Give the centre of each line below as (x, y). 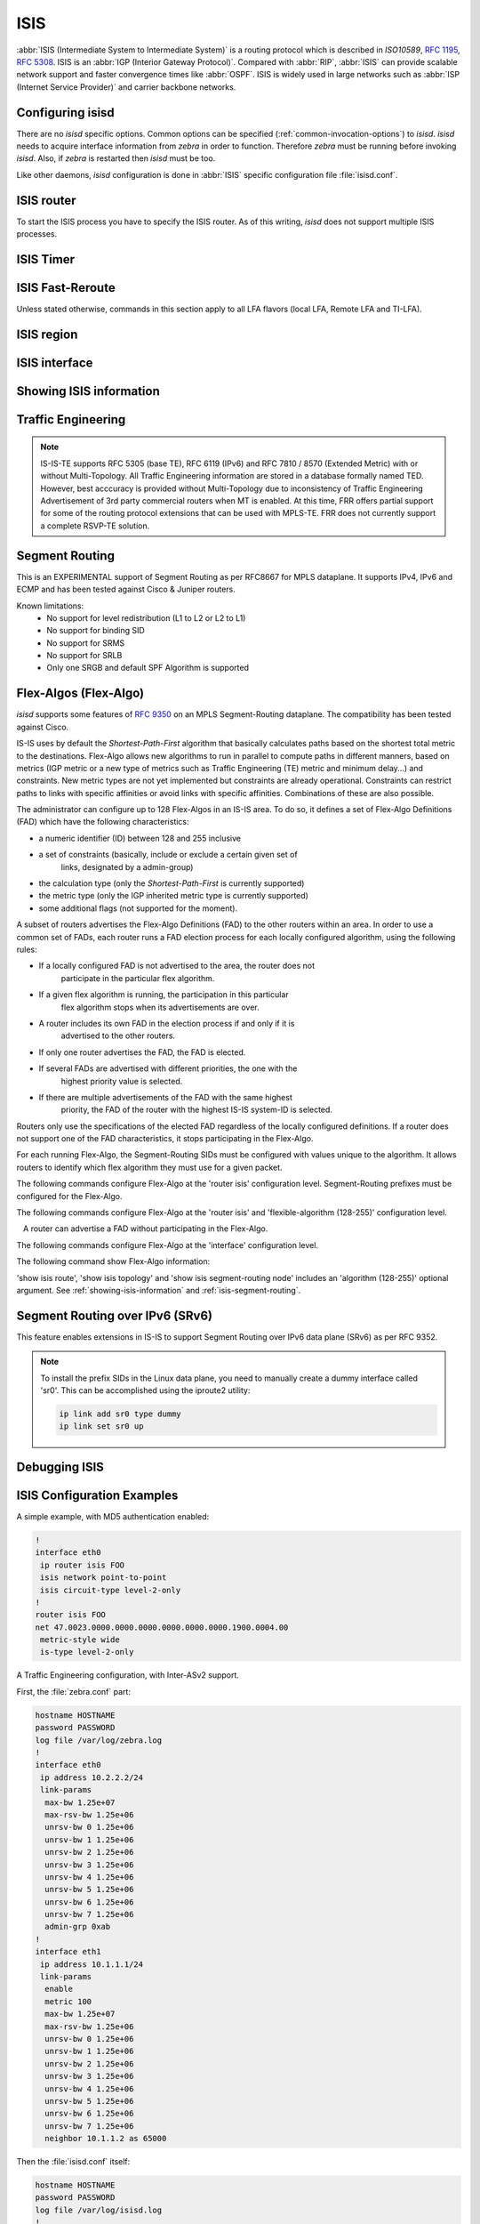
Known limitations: (50, 606)
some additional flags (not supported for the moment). (138, 908)
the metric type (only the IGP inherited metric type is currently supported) (173, 896)
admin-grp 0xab (78, 1927)
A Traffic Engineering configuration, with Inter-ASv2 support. (128, 1675)
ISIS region (47, 334)
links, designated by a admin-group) (127, 866)
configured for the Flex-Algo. (70, 1196)
